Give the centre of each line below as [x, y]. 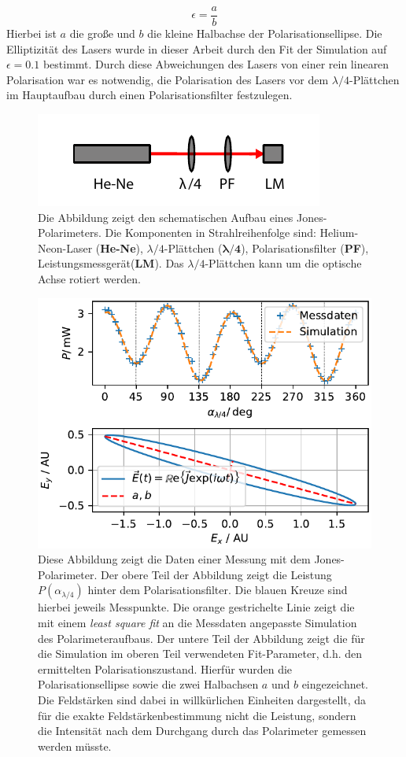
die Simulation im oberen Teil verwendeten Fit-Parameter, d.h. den [200, 654]
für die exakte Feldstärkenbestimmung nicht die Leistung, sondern [197, 715]
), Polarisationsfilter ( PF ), [305, 247]
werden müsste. [75, 746]
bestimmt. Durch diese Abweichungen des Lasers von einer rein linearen [216, 64]
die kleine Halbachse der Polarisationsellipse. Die [265, 33]
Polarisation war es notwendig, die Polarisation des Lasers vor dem [168, 79]
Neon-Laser [65, 247]
